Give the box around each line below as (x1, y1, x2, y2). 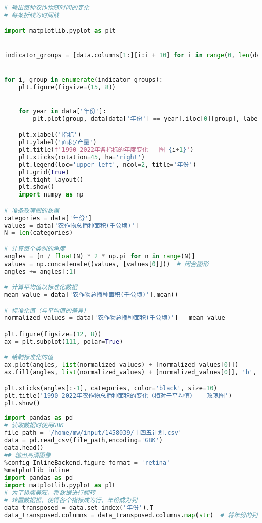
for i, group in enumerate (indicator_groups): (4, 76, 163, 83)
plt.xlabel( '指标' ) (18, 131, 81, 139)
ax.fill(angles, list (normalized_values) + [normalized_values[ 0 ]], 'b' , (4, 369, 257, 376)
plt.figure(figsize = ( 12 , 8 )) (4, 330, 102, 338)
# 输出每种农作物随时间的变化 (4, 4, 89, 11)
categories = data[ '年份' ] (4, 214, 92, 222)
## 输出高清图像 (4, 451, 51, 459)
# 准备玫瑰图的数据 (4, 207, 59, 214)
